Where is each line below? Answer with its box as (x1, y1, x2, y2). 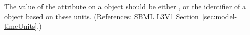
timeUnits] (4, 21, 37, 31)
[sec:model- (202, 11, 237, 21)
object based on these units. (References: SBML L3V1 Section (4, 11, 199, 21)
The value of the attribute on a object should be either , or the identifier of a (4, 1, 246, 11)
